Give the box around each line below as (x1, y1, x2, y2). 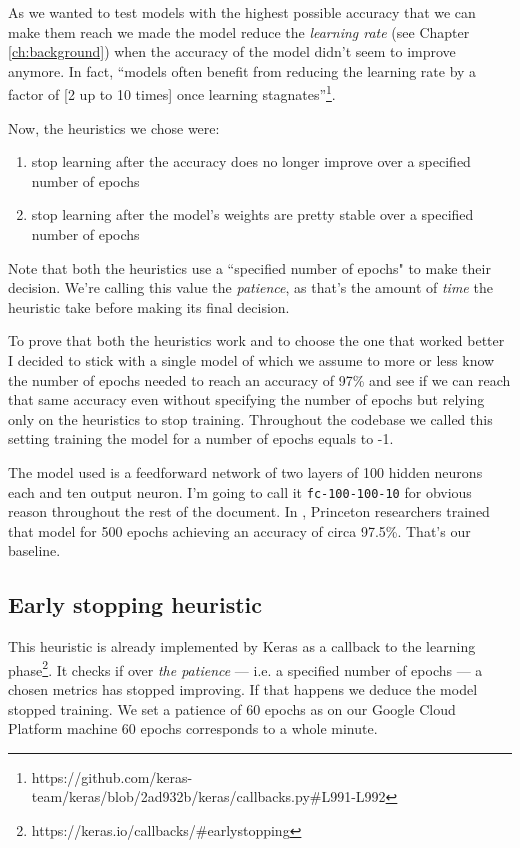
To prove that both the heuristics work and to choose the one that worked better (8, 330, 505, 351)
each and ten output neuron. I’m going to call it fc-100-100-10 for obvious (8, 481, 472, 502)
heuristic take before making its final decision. (8, 296, 290, 317)
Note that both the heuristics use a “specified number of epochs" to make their (8, 257, 491, 278)
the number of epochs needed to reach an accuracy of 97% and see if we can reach (8, 369, 511, 390)
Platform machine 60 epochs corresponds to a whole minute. (8, 718, 378, 739)
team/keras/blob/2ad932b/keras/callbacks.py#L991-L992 (31, 786, 386, 807)
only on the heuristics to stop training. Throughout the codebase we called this (8, 408, 493, 429)
